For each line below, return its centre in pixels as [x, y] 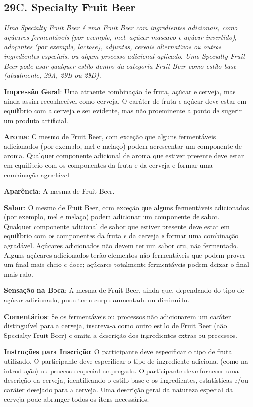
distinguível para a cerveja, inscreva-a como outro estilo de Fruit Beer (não [116, 326]
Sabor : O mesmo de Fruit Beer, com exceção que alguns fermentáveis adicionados [126, 207]
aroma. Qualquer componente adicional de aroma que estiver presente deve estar [124, 155]
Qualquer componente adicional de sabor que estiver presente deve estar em [117, 226]
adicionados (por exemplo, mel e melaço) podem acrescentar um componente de [123, 146]
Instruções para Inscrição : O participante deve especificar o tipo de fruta [118, 351]
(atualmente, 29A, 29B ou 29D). [53, 75]
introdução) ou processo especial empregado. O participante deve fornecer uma [121, 370]
